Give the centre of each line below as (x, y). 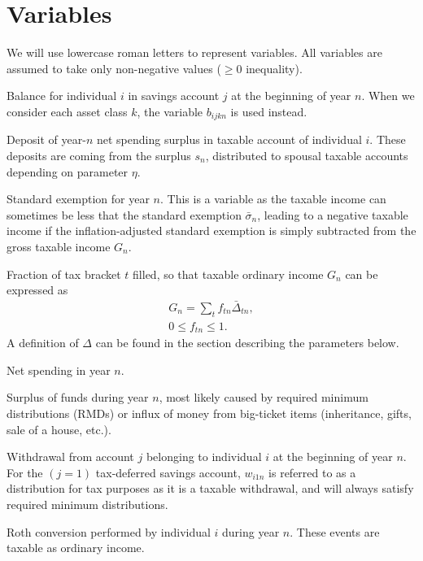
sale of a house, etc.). (59, 429)
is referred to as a (312, 472)
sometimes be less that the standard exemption (124, 214)
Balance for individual (62, 96)
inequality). (274, 68)
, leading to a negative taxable (333, 214)
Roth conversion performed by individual (109, 531)
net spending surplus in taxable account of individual (229, 139)
